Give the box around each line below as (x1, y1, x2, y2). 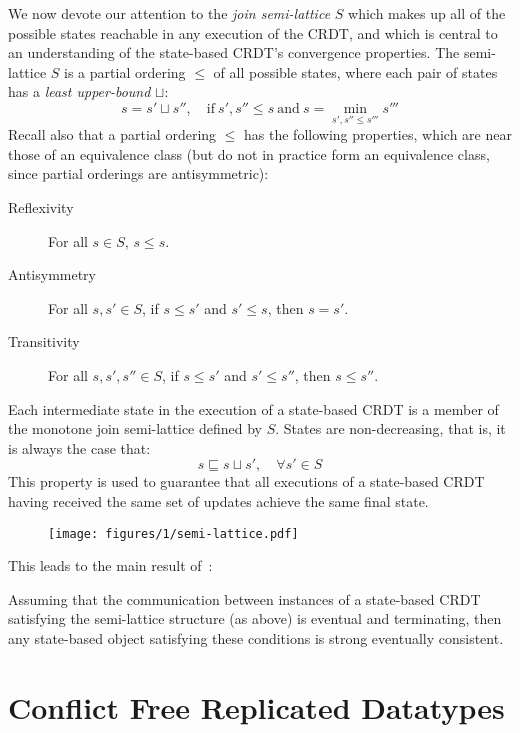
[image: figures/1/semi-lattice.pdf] (48, 526, 299, 541)
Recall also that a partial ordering (8, 124, 217, 145)
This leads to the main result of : (8, 555, 213, 576)
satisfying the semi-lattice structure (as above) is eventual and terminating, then (8, 608, 502, 629)
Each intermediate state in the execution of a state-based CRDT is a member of (8, 398, 499, 419)
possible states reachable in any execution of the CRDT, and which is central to (8, 22, 498, 43)
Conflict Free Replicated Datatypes (8, 686, 505, 727)
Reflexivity (8, 196, 74, 217)
